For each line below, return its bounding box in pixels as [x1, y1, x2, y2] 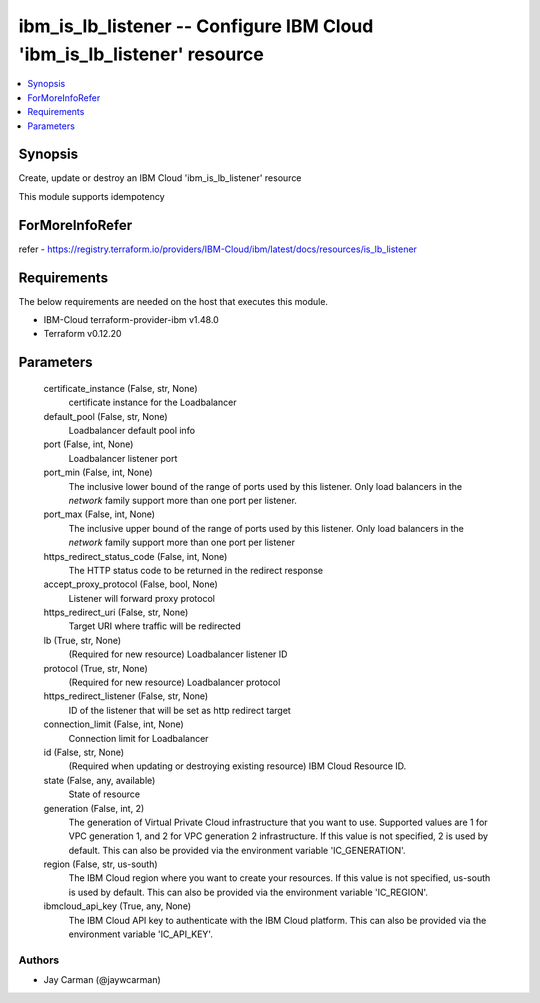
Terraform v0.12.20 [43, 328, 122, 340]
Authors [18, 953, 60, 967]
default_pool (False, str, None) [43, 410, 169, 422]
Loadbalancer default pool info [68, 424, 195, 436]
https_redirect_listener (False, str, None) [43, 690, 209, 702]
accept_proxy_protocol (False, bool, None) [43, 578, 219, 590]
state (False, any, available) [43, 774, 156, 786]
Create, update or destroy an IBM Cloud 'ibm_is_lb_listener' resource [18, 172, 302, 184]
